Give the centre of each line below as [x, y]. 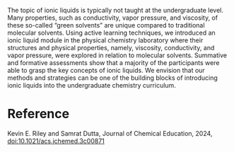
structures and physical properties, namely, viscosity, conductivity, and [111, 48]
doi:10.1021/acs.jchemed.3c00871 [56, 141]
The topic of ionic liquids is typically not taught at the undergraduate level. [116, 10]
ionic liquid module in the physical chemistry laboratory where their [105, 40]
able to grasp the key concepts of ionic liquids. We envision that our [106, 70]
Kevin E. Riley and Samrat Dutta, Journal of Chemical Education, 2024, [110, 133]
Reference [38, 114]
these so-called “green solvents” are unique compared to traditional [106, 25]
